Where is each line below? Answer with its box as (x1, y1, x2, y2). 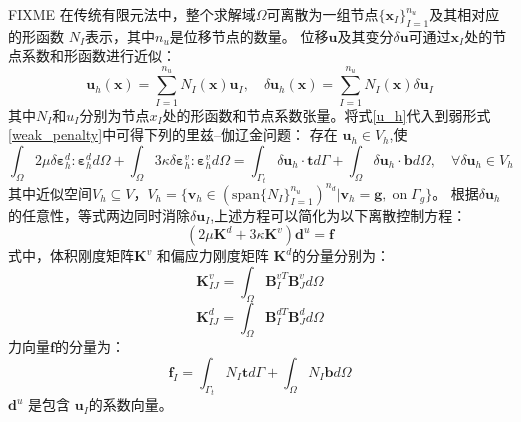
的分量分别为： (292, 245, 391, 266)
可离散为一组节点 (266, 4, 379, 24)
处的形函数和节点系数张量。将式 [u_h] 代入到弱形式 (162, 104, 491, 125)
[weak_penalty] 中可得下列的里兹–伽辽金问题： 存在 (8, 124, 338, 145)
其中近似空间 (8, 182, 92, 203)
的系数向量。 (88, 394, 173, 415)
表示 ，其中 (85, 25, 156, 46)
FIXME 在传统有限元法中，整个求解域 (8, 4, 256, 24)
